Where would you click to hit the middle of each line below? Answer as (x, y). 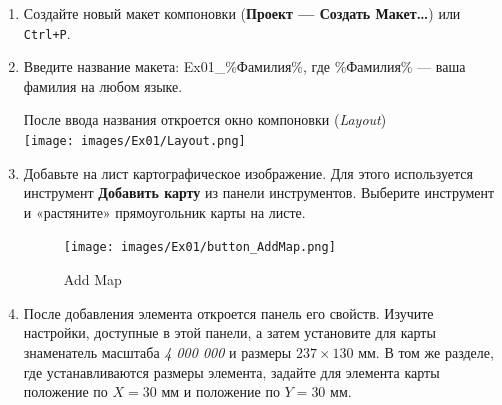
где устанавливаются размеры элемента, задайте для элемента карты (231, 371)
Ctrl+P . (47, 32)
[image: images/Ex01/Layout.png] (134, 141)
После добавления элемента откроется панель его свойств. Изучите (228, 312)
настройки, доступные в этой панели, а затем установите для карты (229, 332)
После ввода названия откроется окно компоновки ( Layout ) (205, 119)
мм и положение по (220, 391)
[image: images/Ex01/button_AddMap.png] (199, 247)
